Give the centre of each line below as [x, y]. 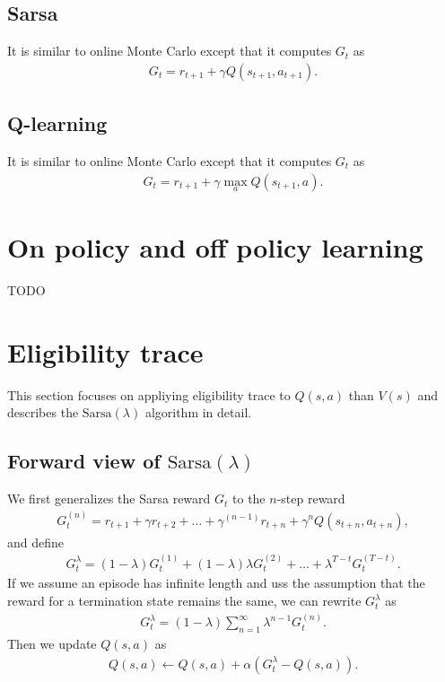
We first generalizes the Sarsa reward [109, 498]
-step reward [311, 498]
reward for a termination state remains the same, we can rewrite [184, 600]
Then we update [52, 644]
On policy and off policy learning [215, 247]
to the [249, 498]
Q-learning [57, 123]
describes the [43, 412]
